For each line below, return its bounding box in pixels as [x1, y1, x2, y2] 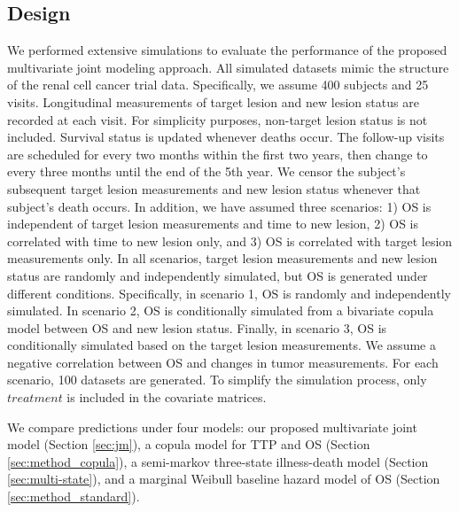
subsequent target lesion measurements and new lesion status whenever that [7, 179, 421, 198]
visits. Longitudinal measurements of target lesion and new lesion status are [7, 92, 419, 111]
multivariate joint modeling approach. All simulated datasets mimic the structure [7, 58, 449, 76]
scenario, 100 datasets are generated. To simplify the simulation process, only [7, 370, 427, 389]
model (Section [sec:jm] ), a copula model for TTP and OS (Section [7, 435, 370, 454]
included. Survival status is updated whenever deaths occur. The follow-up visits [7, 128, 445, 146]
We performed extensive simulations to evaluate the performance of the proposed [7, 41, 447, 59]
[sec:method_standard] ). [7, 487, 140, 506]
